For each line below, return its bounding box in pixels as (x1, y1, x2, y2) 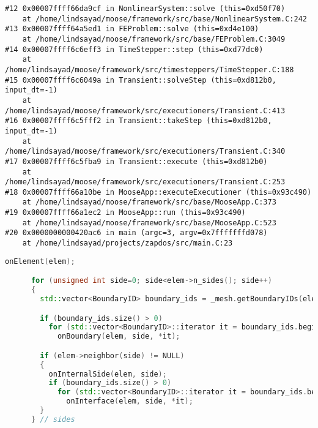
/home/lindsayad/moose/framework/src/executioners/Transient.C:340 (5, 147, 286, 156)
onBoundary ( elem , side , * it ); (57, 332, 180, 341)
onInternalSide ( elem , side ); (48, 369, 167, 378)
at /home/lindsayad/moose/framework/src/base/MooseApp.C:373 (22, 198, 276, 207)
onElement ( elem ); (5, 257, 75, 266)
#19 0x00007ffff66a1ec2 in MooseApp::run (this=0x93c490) (5, 208, 246, 217)
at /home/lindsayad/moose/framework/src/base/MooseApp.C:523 (22, 218, 276, 227)
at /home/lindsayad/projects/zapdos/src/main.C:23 (22, 239, 233, 248)
